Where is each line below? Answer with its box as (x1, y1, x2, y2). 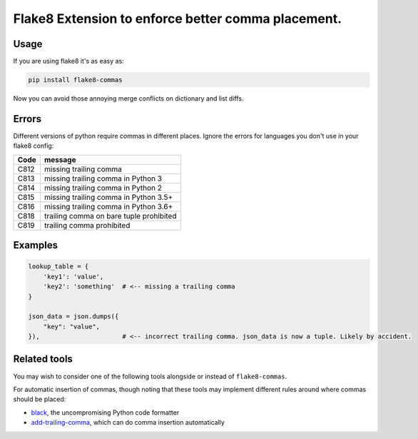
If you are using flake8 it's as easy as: (13, 57, 124, 66)
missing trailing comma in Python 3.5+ (44, 192, 173, 202)
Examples (13, 239, 58, 251)
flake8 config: (13, 141, 54, 150)
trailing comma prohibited (44, 220, 131, 230)
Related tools (13, 353, 73, 365)
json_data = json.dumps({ (28, 313, 119, 321)
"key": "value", (43, 322, 100, 330)
